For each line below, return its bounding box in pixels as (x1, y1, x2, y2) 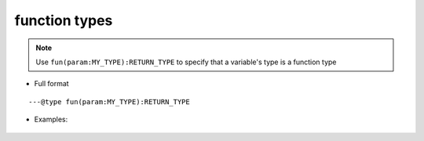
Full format (34, 79, 70, 89)
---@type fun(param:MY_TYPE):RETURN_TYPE (28, 97, 190, 106)
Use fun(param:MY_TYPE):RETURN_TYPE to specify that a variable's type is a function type (35, 57, 337, 67)
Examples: (34, 114, 68, 125)
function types (14, 12, 113, 29)
